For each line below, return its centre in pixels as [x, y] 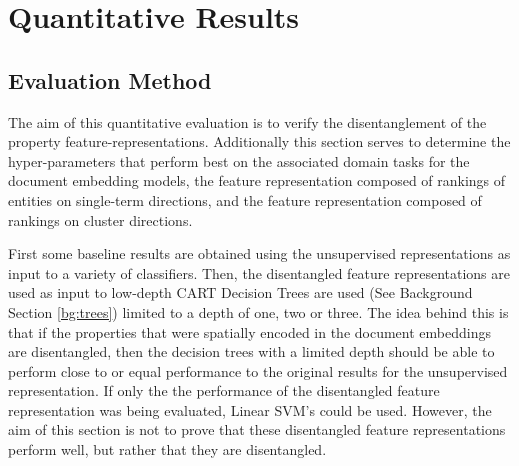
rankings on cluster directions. [100, 219]
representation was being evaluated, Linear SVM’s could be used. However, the [250, 409]
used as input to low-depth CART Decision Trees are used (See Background [240, 292]
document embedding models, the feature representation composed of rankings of [257, 180]
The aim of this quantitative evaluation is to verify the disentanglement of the [247, 121]
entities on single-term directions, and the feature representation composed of [245, 199]
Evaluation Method [110, 79]
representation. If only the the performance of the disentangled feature [224, 390]
